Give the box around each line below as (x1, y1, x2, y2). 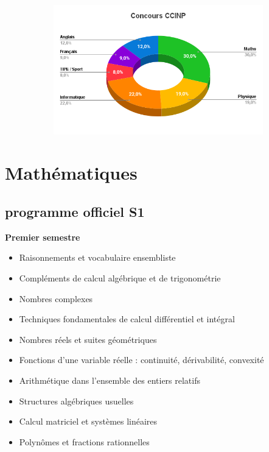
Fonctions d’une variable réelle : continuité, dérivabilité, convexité (19, 353, 264, 366)
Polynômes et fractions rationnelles (19, 435, 150, 448)
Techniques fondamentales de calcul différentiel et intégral (19, 313, 235, 325)
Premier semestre (5, 230, 80, 243)
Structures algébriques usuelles (19, 394, 134, 407)
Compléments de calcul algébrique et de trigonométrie (19, 272, 221, 284)
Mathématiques (5, 160, 138, 185)
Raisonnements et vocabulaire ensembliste (19, 251, 176, 264)
